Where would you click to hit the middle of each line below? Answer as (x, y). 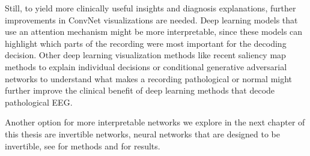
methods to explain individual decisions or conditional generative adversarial (146, 66)
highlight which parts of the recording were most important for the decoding (146, 43)
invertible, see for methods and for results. (83, 145)
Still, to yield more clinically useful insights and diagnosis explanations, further (150, 8)
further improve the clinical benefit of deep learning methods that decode (140, 90)
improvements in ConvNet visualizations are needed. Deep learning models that (151, 19)
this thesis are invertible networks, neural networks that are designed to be (143, 133)
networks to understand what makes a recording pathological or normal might (149, 78)
